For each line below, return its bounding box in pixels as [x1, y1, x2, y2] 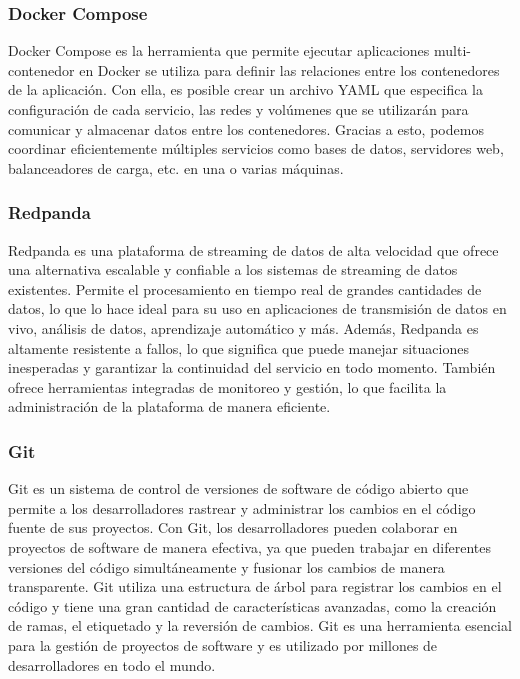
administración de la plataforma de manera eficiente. [8, 396, 331, 417]
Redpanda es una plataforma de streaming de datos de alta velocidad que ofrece [8, 239, 499, 260]
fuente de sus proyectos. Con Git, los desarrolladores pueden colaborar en [8, 517, 458, 538]
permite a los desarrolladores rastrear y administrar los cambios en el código [8, 497, 476, 518]
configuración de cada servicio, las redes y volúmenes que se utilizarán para [8, 99, 469, 119]
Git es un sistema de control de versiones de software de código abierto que [8, 478, 469, 499]
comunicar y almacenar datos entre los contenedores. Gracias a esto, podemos [8, 118, 484, 139]
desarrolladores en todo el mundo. [8, 654, 216, 675]
